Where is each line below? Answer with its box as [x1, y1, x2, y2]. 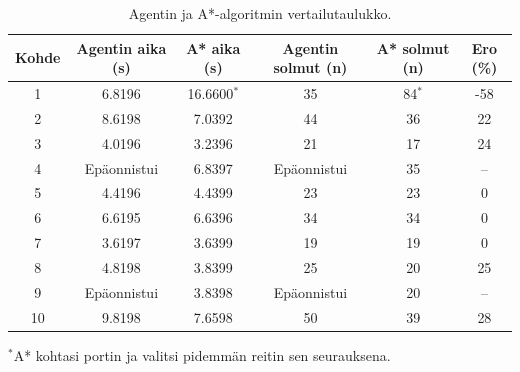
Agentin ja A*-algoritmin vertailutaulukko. [128, 3, 392, 23]
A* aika [186, 37, 241, 58]
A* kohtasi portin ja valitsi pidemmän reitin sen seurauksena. [13, 344, 391, 365]
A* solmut [376, 37, 450, 58]
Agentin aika [76, 37, 167, 58]
